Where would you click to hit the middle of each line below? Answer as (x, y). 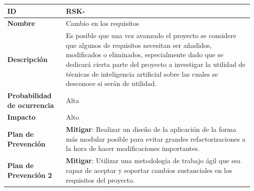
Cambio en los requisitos (102, 23)
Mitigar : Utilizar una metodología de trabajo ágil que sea (153, 160)
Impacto (21, 117)
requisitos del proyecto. (100, 180)
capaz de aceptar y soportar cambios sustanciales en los (149, 170)
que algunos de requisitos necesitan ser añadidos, (139, 45)
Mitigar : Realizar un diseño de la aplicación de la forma (151, 129)
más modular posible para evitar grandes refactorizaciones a (156, 138)
